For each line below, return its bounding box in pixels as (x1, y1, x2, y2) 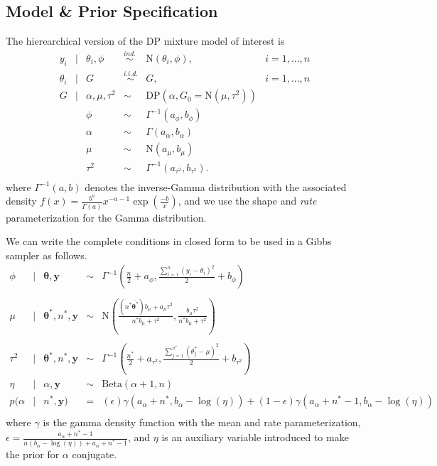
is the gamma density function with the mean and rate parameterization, (43, 415, 361, 430)
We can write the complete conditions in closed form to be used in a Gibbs (6, 234, 332, 249)
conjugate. (72, 447, 117, 462)
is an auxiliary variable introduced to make (161, 430, 349, 445)
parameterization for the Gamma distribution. (6, 210, 207, 224)
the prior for (6, 447, 60, 462)
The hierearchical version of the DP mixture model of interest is (6, 33, 285, 48)
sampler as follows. (6, 247, 87, 262)
